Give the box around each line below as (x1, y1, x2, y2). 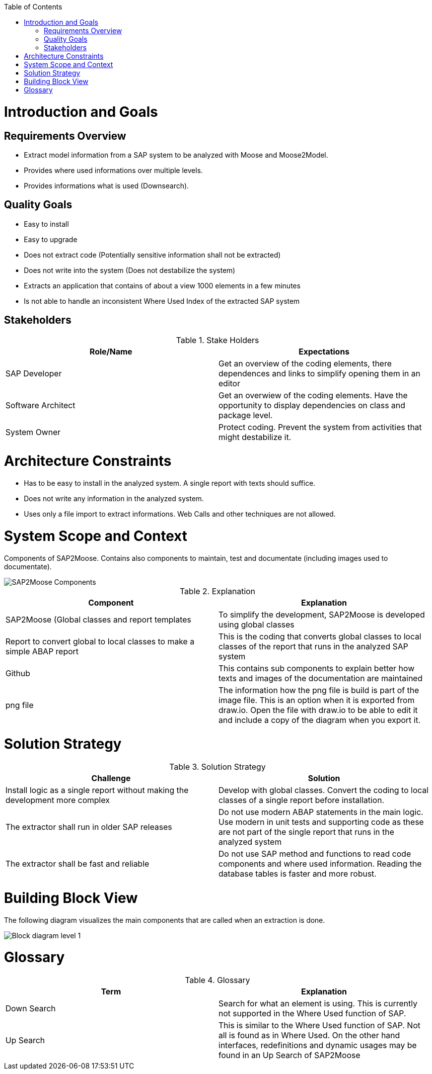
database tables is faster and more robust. (218, 869, 377, 879)
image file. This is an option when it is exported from (218, 695, 415, 705)
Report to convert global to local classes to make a (5, 636, 195, 646)
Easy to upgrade (24, 235, 77, 244)
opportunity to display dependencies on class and (218, 400, 406, 410)
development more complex (5, 795, 110, 805)
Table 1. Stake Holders (176, 335, 259, 345)
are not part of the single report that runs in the (218, 827, 394, 837)
